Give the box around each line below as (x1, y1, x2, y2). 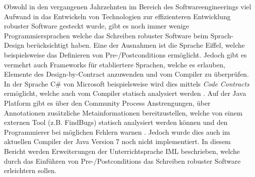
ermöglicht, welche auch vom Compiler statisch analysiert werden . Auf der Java (4, 88, 246, 98)
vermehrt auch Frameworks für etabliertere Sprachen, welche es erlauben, (4, 59, 225, 69)
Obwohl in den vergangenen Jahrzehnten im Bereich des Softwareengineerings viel (4, 1, 252, 11)
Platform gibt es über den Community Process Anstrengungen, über (4, 97, 211, 108)
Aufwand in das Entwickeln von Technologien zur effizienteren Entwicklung (4, 11, 231, 21)
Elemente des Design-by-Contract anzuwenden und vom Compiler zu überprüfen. (4, 69, 249, 79)
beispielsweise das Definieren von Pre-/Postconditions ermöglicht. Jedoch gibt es (4, 49, 247, 59)
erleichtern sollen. (4, 165, 57, 176)
